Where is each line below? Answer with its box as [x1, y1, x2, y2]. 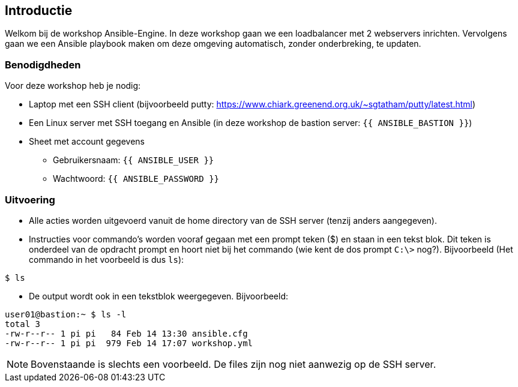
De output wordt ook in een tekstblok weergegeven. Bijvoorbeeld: [29, 290, 289, 301]
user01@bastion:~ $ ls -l [5, 309, 127, 319]
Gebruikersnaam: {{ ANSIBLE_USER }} [53, 155, 214, 166]
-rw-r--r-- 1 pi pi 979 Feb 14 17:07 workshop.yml [5, 338, 253, 348]
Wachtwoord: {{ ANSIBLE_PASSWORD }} [53, 173, 220, 184]
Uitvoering [5, 193, 55, 206]
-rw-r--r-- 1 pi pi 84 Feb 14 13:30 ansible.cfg [5, 328, 248, 338]
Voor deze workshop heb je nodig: [5, 80, 141, 91]
